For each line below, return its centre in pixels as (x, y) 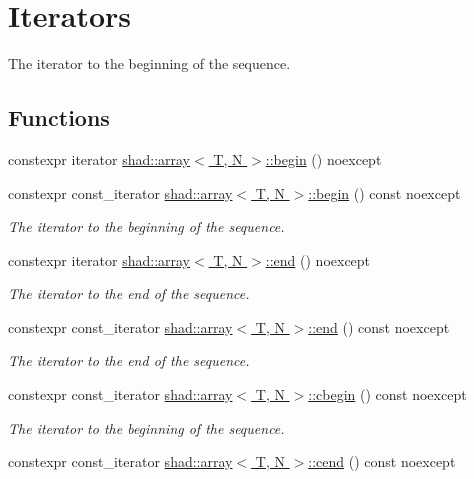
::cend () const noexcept (382, 461)
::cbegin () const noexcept (387, 394)
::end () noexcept (318, 259)
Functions (59, 117)
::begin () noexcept (323, 158)
